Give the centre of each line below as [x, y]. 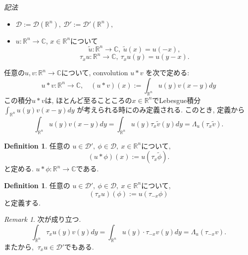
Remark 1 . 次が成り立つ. [43, 219]
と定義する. [22, 202]
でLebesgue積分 [176, 100]
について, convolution [95, 73]
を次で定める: [168, 73]
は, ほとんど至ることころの [88, 100]
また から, [19, 246]
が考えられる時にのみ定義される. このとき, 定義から [161, 110]
